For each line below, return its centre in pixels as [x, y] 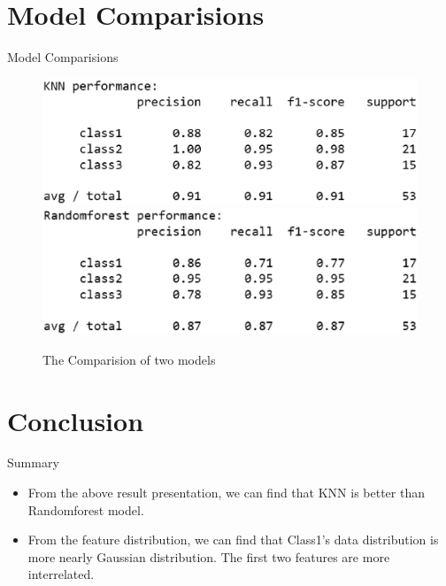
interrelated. [61, 574]
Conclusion [76, 420]
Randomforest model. [86, 509]
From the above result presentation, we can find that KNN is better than [226, 493]
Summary [33, 463]
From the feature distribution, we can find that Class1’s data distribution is [233, 540]
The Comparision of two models [129, 359]
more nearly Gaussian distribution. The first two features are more [209, 556]
